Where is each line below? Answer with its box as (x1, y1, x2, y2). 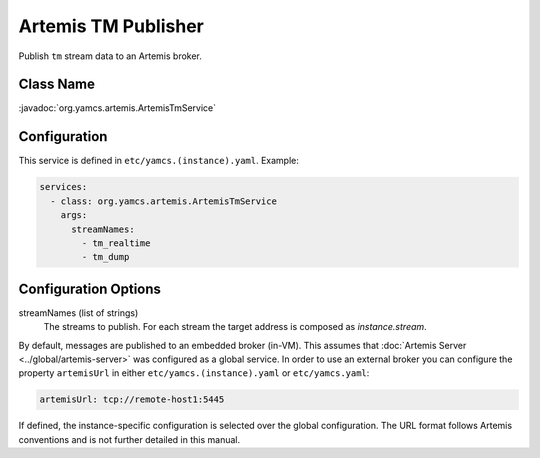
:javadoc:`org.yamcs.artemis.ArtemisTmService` (18, 102, 217, 114)
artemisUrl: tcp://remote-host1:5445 (39, 394, 225, 405)
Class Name (18, 76, 95, 93)
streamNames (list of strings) (18, 306, 139, 319)
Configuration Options (18, 280, 162, 297)
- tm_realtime (81, 237, 151, 249)
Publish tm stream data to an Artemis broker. (18, 50, 202, 62)
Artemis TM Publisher (18, 15, 204, 37)
